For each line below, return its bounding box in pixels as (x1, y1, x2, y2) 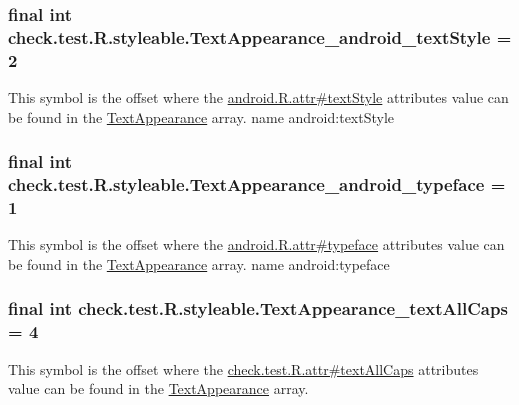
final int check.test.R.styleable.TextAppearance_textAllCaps (8, 296, 508, 321)
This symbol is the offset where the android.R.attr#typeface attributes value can (8, 234, 505, 255)
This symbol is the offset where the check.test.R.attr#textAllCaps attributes (8, 358, 479, 379)
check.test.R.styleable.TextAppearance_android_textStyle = (8, 24, 512, 49)
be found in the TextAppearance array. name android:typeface (8, 253, 390, 274)
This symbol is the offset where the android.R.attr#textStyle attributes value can (8, 87, 509, 108)
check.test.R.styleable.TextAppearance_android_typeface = (8, 172, 506, 197)
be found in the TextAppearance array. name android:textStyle (8, 106, 395, 127)
